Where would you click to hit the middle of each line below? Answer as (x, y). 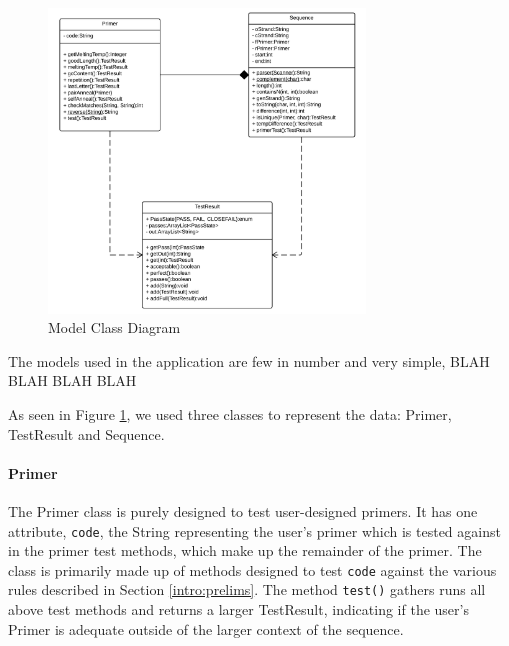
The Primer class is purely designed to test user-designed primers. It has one (243, 510)
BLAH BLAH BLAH (72, 380)
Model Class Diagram (114, 327)
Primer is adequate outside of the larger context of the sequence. (206, 628)
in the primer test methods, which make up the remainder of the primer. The (245, 550)
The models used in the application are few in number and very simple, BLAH (249, 360)
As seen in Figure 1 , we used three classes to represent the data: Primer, (230, 413)
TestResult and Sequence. (86, 433)
